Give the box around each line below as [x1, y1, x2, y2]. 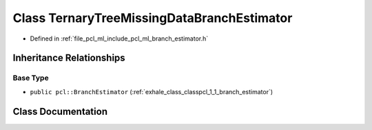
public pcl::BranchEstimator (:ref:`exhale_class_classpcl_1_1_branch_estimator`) [30, 87, 273, 96]
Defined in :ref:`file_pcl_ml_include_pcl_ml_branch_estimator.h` [30, 34, 209, 43]
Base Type [12, 73, 49, 83]
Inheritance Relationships [12, 52, 125, 64]
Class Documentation [12, 105, 108, 117]
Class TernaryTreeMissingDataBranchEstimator [12, 10, 293, 25]
